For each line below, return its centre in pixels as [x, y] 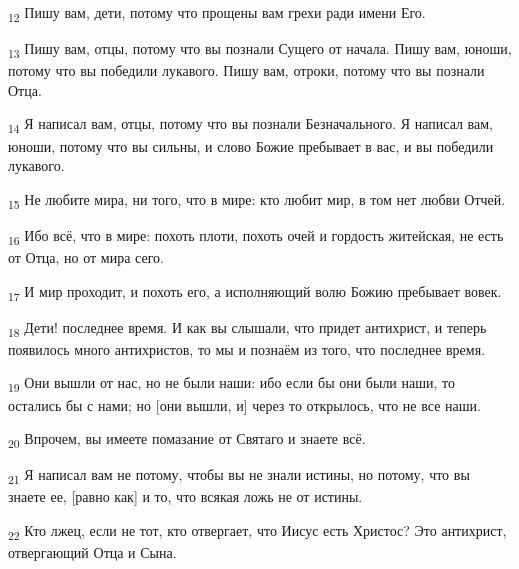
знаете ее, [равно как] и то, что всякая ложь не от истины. [185, 496]
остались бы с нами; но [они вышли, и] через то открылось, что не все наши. [244, 404]
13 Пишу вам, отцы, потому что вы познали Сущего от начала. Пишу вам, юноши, [260, 49]
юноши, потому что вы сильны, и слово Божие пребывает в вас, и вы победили [251, 145]
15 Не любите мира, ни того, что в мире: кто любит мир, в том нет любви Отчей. [257, 200]
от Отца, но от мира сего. [86, 257]
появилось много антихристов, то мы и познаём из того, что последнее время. [247, 348]
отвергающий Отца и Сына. [92, 552]
